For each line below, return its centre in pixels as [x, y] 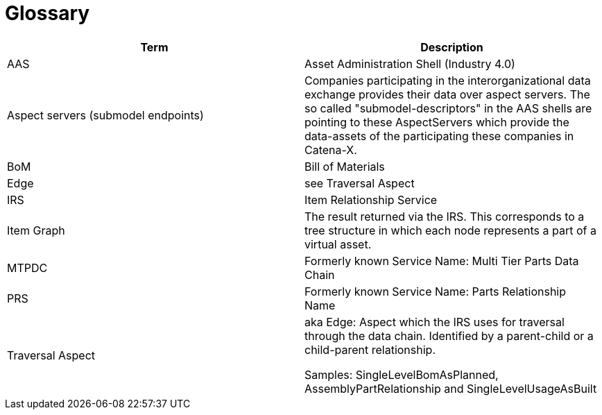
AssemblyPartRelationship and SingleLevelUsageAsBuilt [451, 388]
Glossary [48, 13]
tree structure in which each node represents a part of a [450, 230]
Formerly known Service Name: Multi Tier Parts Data [442, 261]
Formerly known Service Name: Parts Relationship [436, 291]
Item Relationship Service [371, 200]
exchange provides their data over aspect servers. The [447, 94]
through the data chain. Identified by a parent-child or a [449, 336]
